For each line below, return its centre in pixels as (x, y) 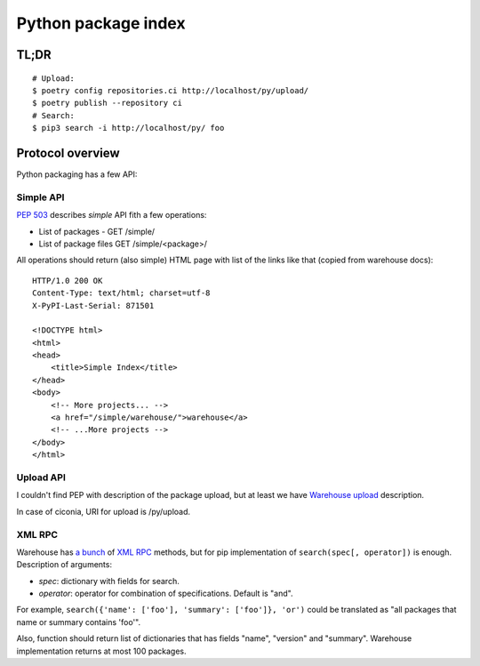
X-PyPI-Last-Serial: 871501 (93, 305)
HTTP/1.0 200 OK (68, 281)
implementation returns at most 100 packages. (101, 651)
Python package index (101, 23)
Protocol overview (68, 152)
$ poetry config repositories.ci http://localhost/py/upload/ (171, 90)
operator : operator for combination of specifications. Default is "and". (166, 594)
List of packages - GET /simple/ (97, 231)
